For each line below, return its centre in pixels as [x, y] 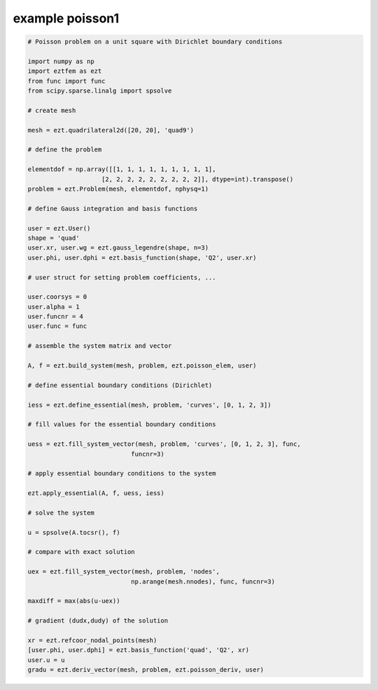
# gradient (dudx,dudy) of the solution [98, 621]
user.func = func [57, 326]
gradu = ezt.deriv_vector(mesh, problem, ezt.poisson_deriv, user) [146, 670]
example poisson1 [66, 18]
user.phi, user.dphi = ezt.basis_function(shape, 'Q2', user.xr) [142, 257]
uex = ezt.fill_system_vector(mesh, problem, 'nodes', [124, 572]
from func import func [66, 81]
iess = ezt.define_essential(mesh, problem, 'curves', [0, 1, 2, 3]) [149, 405]
